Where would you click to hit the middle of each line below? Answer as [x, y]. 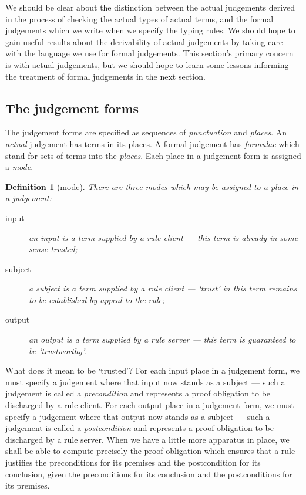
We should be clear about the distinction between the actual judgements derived [150, 7]
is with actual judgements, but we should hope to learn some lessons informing [147, 64]
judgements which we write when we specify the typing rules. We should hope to [150, 30]
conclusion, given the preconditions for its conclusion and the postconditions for [149, 474]
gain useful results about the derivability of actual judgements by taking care [144, 41]
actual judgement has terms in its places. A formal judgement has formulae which [152, 143]
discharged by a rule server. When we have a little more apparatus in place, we [147, 439]
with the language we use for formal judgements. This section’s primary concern [149, 53]
